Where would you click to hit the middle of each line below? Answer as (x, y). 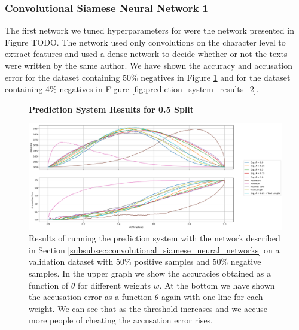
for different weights (114, 285)
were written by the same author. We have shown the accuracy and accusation (149, 65)
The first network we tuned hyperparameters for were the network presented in (149, 30)
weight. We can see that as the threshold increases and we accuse (148, 308)
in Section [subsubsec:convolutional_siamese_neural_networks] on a (154, 249)
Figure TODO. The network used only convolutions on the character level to (145, 42)
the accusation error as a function (90, 297)
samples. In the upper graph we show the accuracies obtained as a (150, 273)
